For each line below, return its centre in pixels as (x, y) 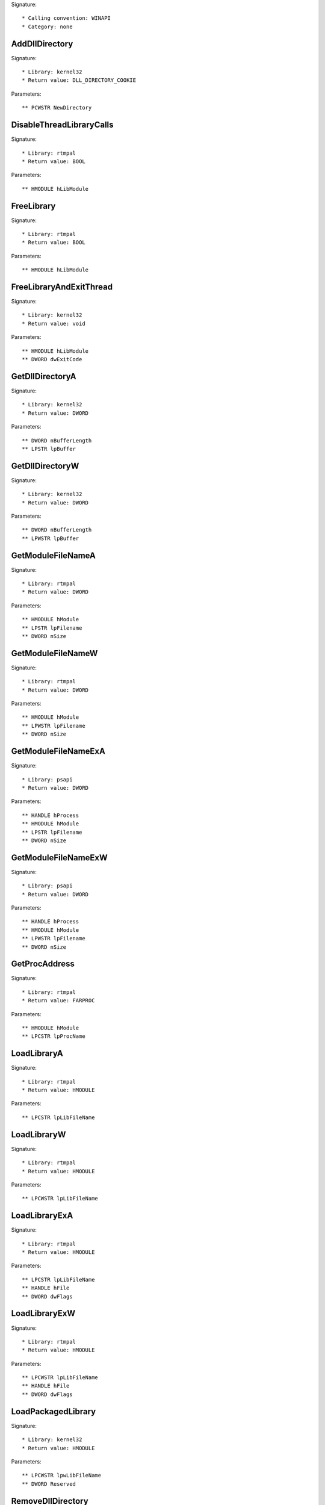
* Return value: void (54, 323)
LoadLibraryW (39, 1134)
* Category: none (47, 26)
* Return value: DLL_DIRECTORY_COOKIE (79, 80)
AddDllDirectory (42, 44)
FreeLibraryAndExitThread (62, 287)
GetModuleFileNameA (54, 555)
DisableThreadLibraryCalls (62, 125)
